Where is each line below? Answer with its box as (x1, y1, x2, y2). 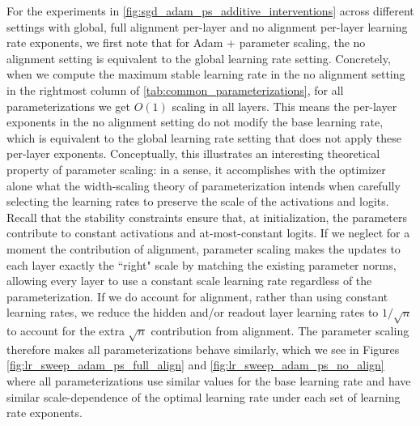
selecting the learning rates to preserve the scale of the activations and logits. (6, 193, 389, 210)
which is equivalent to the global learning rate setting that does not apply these (6, 129, 402, 146)
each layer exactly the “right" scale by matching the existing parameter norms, (6, 256, 397, 273)
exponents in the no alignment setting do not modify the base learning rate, (6, 113, 384, 130)
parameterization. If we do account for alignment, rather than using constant (6, 288, 388, 305)
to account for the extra (6, 322, 125, 339)
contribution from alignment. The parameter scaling (151, 322, 409, 339)
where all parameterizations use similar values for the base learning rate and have (6, 373, 411, 389)
